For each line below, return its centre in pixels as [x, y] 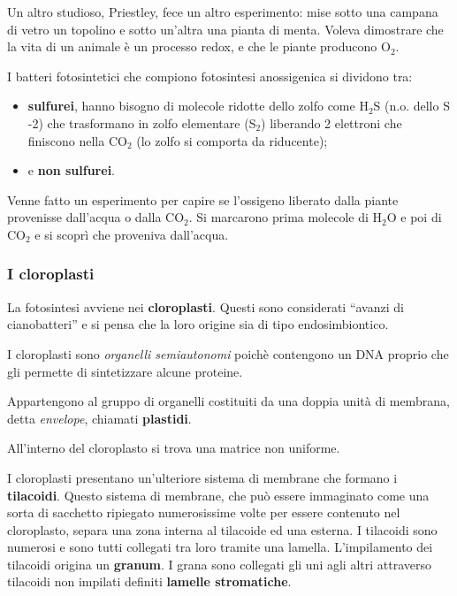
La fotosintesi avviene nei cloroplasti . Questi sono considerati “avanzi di [206, 306]
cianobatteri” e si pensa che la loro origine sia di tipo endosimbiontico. [198, 324]
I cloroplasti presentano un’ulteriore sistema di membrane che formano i [202, 477]
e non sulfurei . [72, 170]
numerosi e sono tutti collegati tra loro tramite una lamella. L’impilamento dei [220, 547]
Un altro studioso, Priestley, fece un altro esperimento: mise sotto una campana [223, 11]
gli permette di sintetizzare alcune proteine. [125, 371]
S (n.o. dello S [411, 106]
